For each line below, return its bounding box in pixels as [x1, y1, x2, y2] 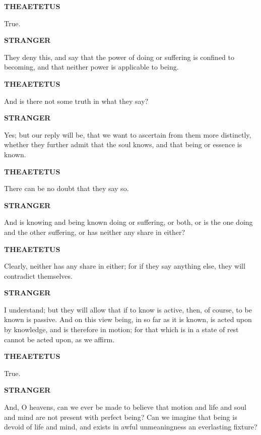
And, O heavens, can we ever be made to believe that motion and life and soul [4, 402, 246, 412]
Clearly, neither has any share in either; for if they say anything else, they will [4, 261, 245, 271]
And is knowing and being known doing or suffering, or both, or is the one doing [4, 217, 253, 227]
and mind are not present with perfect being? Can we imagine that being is [4, 411, 237, 422]
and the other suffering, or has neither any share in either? [4, 226, 185, 237]
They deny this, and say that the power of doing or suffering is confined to [4, 51, 234, 62]
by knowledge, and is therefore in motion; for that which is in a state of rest [4, 324, 239, 335]
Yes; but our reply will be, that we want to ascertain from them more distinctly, [4, 129, 251, 140]
